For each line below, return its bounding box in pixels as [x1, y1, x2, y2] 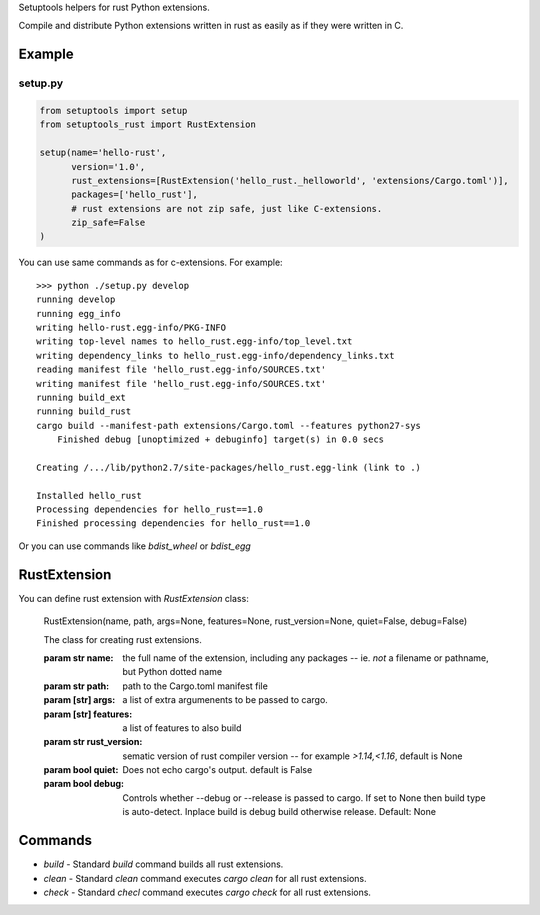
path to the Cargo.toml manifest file [122, 680, 269, 692]
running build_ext [36, 391, 127, 403]
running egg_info [36, 308, 121, 319]
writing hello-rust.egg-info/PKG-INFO [36, 322, 227, 334]
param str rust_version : [43, 736, 143, 748]
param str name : [43, 651, 114, 664]
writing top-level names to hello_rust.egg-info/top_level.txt [36, 336, 353, 347]
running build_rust [36, 406, 132, 417]
